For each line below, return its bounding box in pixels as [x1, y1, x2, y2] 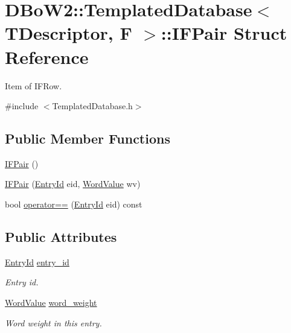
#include [5, 100, 39, 112]
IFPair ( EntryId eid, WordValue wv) [5, 177, 141, 190]
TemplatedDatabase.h [52, 100, 133, 112]
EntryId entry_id [5, 255, 69, 268]
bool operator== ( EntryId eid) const [5, 198, 142, 211]
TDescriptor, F [5, 21, 132, 45]
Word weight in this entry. [5, 316, 102, 329]
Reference [5, 44, 89, 69]
